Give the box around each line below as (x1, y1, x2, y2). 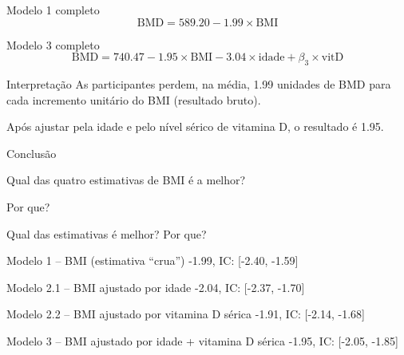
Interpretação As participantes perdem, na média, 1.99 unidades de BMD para (6, 75, 391, 92)
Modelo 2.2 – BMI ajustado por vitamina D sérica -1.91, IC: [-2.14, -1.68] (6, 306, 366, 322)
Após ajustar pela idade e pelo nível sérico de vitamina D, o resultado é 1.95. (6, 118, 384, 135)
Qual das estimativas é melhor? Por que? (6, 225, 207, 242)
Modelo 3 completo (6, 36, 100, 53)
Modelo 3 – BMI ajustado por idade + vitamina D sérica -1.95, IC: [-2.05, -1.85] (6, 332, 399, 349)
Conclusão (6, 144, 57, 161)
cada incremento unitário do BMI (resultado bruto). (6, 91, 261, 108)
